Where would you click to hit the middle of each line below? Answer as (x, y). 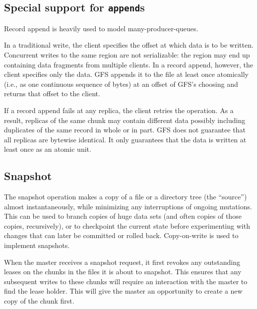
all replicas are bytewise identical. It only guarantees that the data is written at (125, 139)
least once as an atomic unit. (48, 149)
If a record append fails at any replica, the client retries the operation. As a (119, 110)
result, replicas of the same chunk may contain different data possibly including (125, 120)
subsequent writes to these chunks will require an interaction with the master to (126, 281)
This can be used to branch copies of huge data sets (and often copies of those (123, 216)
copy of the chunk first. (39, 301)
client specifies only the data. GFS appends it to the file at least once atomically (126, 74)
